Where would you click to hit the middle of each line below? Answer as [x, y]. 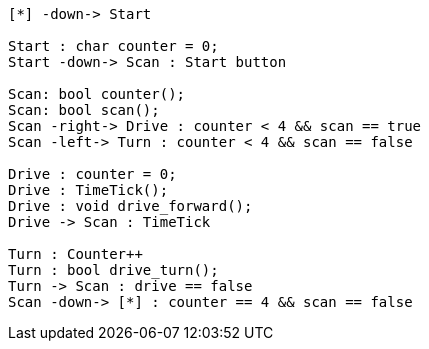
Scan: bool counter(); [97, 94]
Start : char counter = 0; [113, 46]
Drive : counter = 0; [92, 174]
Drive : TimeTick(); [88, 190]
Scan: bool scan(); [84, 110]
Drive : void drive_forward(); [130, 206]
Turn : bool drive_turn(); [113, 270]
